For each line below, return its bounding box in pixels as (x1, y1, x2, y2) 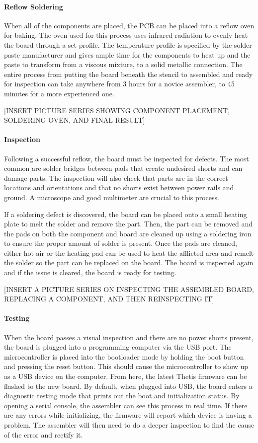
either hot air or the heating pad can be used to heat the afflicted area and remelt (4, 247, 254, 258)
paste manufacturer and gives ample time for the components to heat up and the (4, 49, 251, 60)
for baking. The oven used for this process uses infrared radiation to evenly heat (4, 30, 248, 40)
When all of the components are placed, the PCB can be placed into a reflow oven (4, 20, 255, 30)
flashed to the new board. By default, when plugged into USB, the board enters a (4, 380, 253, 391)
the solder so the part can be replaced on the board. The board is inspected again (4, 257, 254, 268)
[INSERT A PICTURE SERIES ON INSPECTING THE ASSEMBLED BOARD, (4, 284, 254, 294)
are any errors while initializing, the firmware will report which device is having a (4, 410, 252, 420)
